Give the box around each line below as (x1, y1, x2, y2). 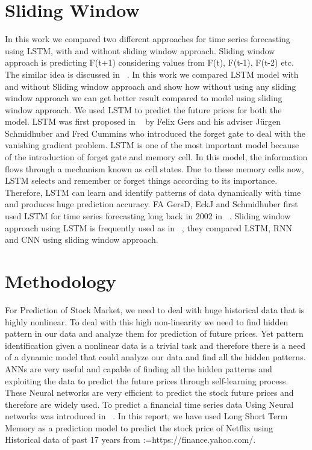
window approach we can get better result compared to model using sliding (5, 92, 282, 104)
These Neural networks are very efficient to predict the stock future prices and (5, 386, 294, 399)
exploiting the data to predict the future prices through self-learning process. (5, 374, 289, 387)
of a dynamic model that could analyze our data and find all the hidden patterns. (5, 351, 306, 363)
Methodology (5, 269, 116, 293)
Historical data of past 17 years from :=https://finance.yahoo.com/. (5, 433, 256, 446)
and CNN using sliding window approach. (5, 233, 158, 246)
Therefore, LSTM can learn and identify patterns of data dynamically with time (5, 186, 301, 198)
